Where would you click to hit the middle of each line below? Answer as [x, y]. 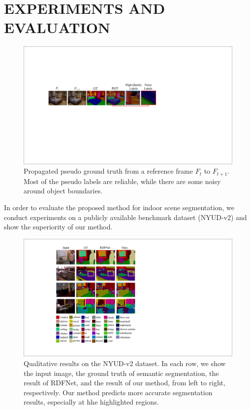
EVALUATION [57, 27]
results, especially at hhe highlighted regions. [91, 402]
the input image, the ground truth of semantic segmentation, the [121, 373]
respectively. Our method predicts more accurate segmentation [118, 392]
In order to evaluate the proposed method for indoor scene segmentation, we [119, 207]
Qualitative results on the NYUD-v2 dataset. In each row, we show [125, 363]
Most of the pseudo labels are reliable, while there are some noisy [122, 181]
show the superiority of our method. [58, 227]
